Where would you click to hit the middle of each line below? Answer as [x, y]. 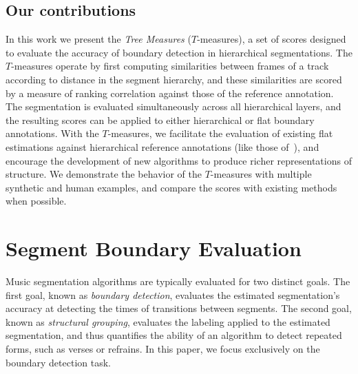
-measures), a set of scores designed [272, 39]
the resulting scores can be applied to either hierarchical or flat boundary [160, 120]
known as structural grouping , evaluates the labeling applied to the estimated [168, 321]
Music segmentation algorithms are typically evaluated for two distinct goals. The [178, 281]
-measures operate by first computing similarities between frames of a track [170, 66]
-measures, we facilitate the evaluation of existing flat [220, 133]
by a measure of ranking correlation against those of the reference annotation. [170, 93]
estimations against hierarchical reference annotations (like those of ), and [162, 146]
